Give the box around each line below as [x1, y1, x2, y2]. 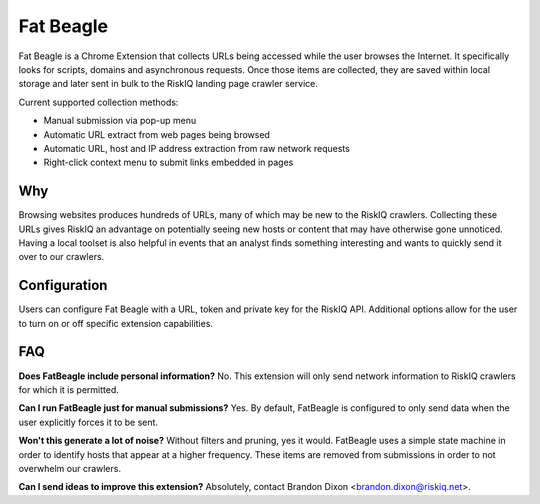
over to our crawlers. [18, 251, 105, 263]
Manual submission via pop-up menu [43, 115, 197, 127]
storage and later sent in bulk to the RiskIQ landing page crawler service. [18, 78, 319, 90]
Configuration [18, 277, 108, 294]
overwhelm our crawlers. [18, 462, 122, 474]
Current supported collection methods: [18, 96, 179, 108]
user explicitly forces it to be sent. [18, 416, 159, 428]
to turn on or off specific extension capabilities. [18, 317, 214, 329]
